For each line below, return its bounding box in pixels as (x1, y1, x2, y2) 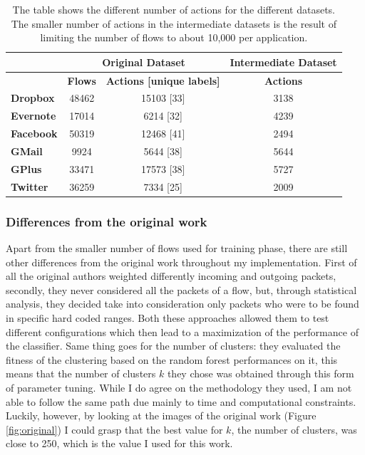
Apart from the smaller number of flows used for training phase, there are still (6, 241, 348, 255)
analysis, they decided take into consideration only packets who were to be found (6, 296, 359, 311)
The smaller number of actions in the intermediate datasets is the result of (11, 16, 336, 31)
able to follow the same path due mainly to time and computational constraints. (6, 394, 356, 409)
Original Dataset (102, 54, 185, 69)
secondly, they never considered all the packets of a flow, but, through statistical (6, 282, 357, 297)
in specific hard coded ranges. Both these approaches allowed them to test (6, 310, 329, 325)
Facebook (11, 126, 58, 141)
